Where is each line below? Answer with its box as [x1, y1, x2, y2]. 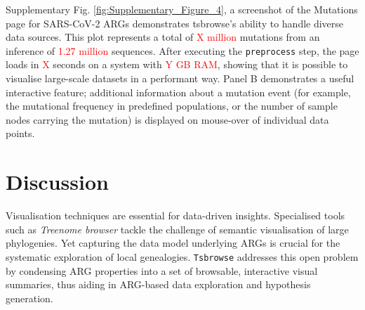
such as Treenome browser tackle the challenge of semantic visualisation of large [6, 221, 349, 236]
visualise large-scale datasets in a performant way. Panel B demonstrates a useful [6, 71, 354, 86]
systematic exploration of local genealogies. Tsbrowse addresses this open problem [6, 249, 359, 264]
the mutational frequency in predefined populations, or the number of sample [6, 98, 338, 113]
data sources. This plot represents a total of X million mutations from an [6, 30, 320, 44]
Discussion [6, 167, 109, 196]
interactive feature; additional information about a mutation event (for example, [6, 84, 351, 99]
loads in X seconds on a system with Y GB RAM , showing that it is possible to [6, 57, 348, 72]
